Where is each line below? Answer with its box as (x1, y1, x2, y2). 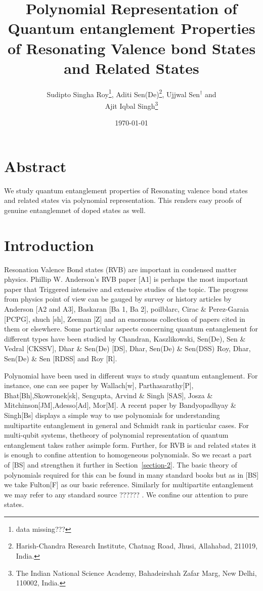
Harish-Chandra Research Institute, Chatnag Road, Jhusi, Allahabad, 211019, (16, 540, 258, 551)
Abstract (4, 155, 67, 176)
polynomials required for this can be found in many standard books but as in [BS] (4, 469, 259, 480)
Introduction (4, 234, 94, 255)
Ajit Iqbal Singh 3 (105, 99, 158, 111)
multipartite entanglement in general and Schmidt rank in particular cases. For (4, 419, 249, 430)
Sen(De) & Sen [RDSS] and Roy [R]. (4, 353, 117, 363)
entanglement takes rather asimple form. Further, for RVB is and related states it (4, 439, 256, 450)
